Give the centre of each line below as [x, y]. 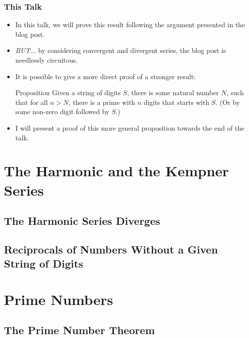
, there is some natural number [173, 93]
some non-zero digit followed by [62, 111]
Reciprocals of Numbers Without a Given [111, 249]
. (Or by [228, 102]
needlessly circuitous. [47, 60]
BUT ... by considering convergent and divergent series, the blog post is [121, 50]
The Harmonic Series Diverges [82, 221]
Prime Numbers [59, 299]
